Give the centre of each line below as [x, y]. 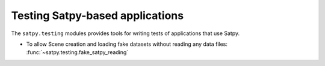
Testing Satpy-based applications [97, 15]
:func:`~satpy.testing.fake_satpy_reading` [77, 52]
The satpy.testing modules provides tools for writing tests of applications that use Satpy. [125, 33]
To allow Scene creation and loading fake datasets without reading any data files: [127, 44]
